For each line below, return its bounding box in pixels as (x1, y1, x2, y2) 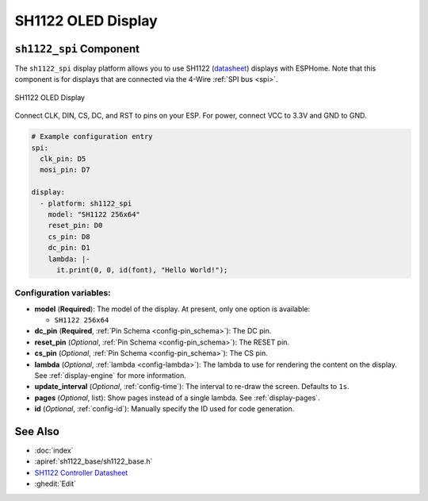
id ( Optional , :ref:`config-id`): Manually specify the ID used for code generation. (34, 404, 295, 414)
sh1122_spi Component (14, 42, 140, 56)
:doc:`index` (34, 445, 74, 456)
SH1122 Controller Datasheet (34, 468, 128, 477)
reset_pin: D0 (48, 221, 103, 230)
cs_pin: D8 (48, 232, 90, 241)
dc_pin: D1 (48, 243, 90, 252)
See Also (14, 425, 59, 438)
